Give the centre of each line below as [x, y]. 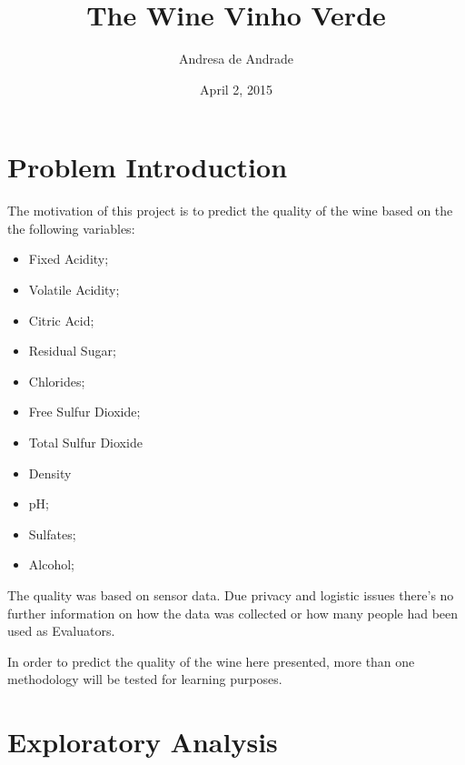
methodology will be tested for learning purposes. [145, 679]
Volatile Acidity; [74, 290]
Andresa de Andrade [236, 59]
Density [50, 473]
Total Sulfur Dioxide [85, 442]
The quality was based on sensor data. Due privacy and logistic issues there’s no [231, 594]
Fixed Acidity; [69, 259]
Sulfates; [52, 533]
